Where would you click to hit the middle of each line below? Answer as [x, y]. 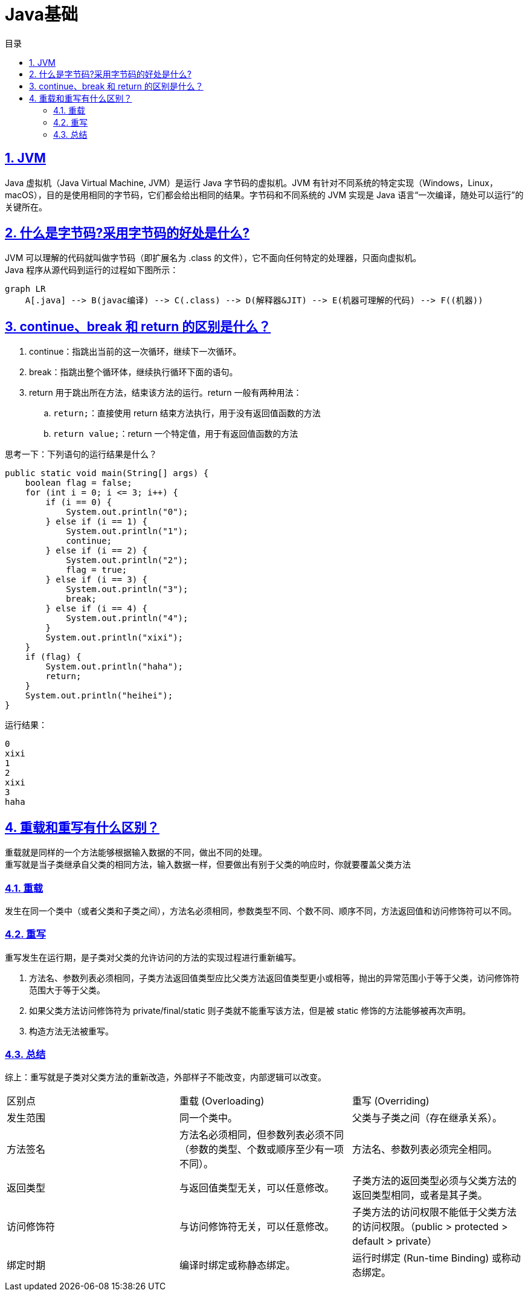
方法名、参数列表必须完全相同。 [424, 1149]
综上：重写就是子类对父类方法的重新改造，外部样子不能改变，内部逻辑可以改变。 [166, 1077]
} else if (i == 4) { [97, 609]
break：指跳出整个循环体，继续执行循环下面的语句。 [134, 372]
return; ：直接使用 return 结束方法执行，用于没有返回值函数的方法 [187, 413]
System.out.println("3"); [127, 589]
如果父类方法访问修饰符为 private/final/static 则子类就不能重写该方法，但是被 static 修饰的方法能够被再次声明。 [250, 1010]
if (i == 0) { [79, 502]
